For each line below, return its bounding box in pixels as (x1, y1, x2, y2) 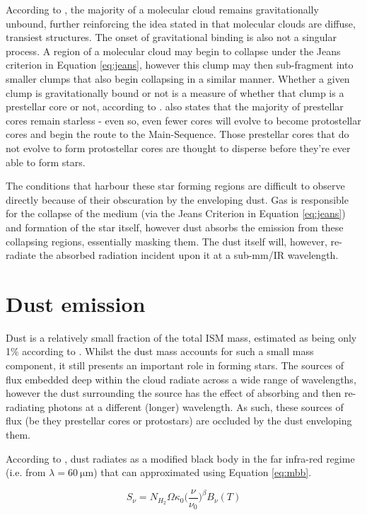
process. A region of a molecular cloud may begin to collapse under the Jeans (6, 43, 341, 58)
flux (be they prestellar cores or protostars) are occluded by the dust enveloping (6, 413, 352, 428)
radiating (6, 399, 45, 414)
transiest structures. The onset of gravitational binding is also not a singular (6, 30, 337, 45)
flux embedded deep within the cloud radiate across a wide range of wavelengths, (6, 371, 356, 386)
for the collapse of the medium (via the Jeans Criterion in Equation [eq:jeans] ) (6, 206, 346, 221)
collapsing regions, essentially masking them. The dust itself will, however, (6, 233, 327, 248)
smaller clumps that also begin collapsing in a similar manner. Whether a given (6, 71, 350, 86)
